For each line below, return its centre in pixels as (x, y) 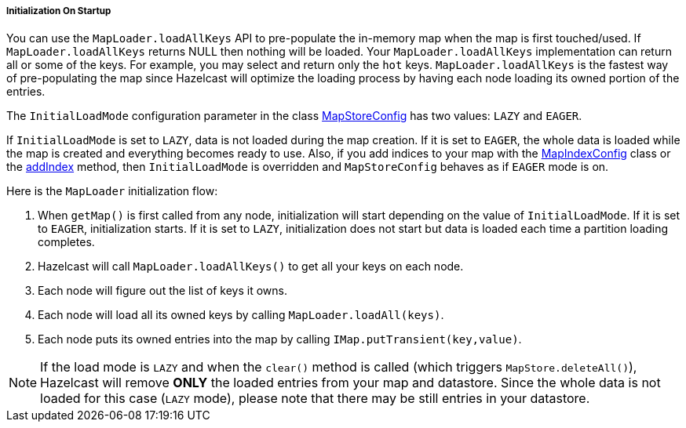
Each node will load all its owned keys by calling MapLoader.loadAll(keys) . (241, 315)
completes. (66, 242)
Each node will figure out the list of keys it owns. (162, 291)
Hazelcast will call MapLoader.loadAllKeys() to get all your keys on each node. (251, 267)
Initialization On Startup (59, 11)
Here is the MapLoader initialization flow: (112, 191)
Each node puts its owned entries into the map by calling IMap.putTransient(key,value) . (280, 339)
